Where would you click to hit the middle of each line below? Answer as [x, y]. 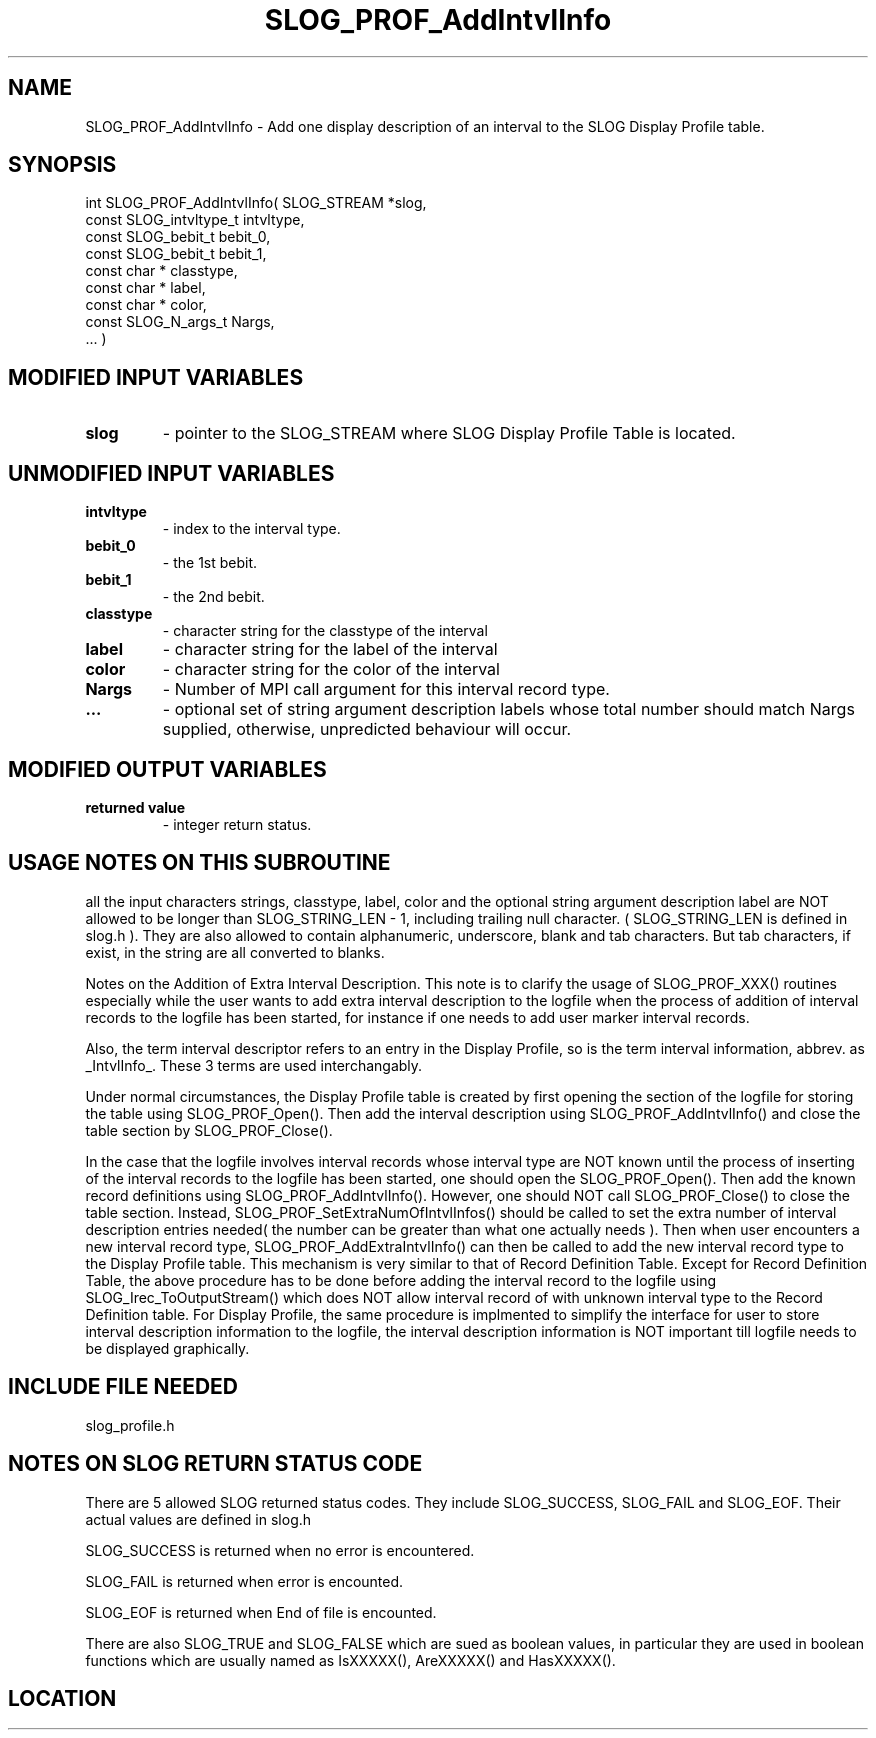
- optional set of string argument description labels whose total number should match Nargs [508, 709]
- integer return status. [237, 824]
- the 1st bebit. [210, 563]
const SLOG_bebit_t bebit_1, [176, 254]
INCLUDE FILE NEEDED [123, 1387]
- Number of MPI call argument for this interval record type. [386, 689]
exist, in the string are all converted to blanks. [235, 952]
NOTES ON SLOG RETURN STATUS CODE [215, 1464]
